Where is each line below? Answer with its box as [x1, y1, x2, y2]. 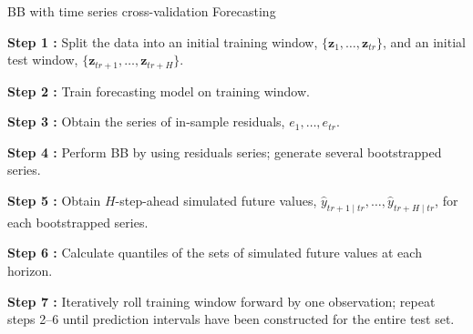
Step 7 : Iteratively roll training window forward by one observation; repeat [7, 291, 436, 310]
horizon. [7, 261, 53, 279]
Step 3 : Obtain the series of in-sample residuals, [7, 112, 285, 131]
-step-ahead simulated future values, [115, 191, 317, 210]
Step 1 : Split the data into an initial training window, [7, 32, 318, 51]
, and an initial [382, 32, 466, 51]
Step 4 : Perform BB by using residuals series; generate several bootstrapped [7, 142, 442, 161]
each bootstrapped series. [7, 212, 149, 231]
